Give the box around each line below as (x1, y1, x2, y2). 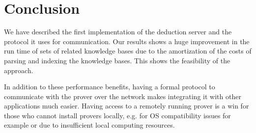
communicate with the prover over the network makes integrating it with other (4, 91, 241, 101)
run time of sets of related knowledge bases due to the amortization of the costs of (4, 46, 252, 56)
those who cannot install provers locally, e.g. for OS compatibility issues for (4, 110, 231, 120)
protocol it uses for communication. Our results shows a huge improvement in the (4, 36, 250, 46)
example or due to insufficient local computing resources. (4, 120, 175, 130)
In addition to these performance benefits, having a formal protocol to (4, 81, 215, 92)
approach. (4, 65, 33, 75)
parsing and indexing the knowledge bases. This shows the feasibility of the (4, 55, 230, 65)
